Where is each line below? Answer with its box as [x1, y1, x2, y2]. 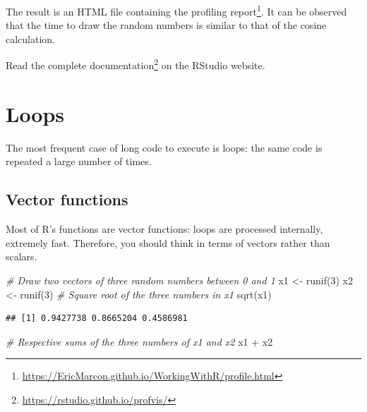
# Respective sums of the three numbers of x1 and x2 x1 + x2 [6, 334, 273, 349]
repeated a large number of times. [6, 154, 152, 169]
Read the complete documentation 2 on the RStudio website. [6, 56, 265, 73]
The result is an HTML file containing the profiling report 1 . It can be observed [6, 2, 347, 18]
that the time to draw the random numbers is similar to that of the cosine [6, 18, 327, 32]
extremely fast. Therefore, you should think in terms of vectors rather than [6, 235, 330, 250]
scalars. [6, 249, 37, 264]
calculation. [6, 31, 56, 46]
